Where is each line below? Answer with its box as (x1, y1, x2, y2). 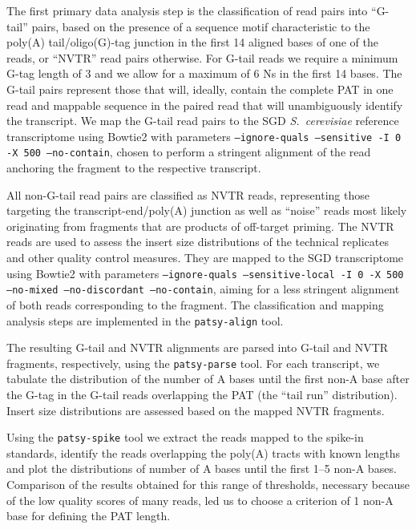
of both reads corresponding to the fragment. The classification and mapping (6, 296, 384, 313)
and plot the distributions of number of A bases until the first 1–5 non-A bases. (6, 460, 397, 477)
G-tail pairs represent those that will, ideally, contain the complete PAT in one (6, 80, 394, 97)
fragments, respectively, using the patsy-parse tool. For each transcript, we (6, 354, 380, 371)
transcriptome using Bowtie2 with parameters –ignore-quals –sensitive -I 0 (6, 127, 402, 144)
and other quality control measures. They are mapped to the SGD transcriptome (6, 249, 404, 266)
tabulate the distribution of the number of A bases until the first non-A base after (6, 370, 410, 387)
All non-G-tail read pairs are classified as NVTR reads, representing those (6, 186, 370, 203)
